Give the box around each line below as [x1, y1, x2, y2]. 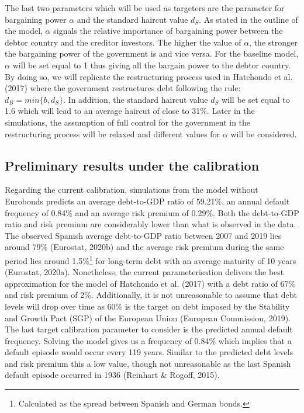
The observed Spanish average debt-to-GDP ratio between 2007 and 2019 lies [5, 229, 282, 241]
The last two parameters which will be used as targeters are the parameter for [5, 2, 285, 13]
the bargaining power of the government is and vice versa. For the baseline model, [5, 47, 299, 60]
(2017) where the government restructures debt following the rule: [5, 82, 241, 94]
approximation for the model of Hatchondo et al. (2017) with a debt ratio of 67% [5, 277, 296, 289]
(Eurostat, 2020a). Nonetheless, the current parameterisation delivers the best [5, 266, 284, 278]
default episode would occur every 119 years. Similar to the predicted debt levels [5, 346, 293, 358]
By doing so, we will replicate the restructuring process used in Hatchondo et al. [5, 70, 293, 82]
